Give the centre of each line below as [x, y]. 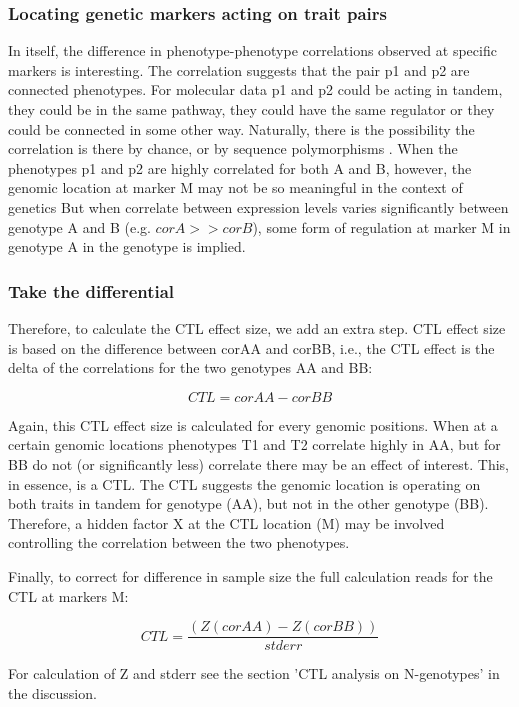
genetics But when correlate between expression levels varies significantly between [258, 206]
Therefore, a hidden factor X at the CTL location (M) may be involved [226, 522]
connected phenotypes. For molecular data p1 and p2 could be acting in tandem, [255, 89]
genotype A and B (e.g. [79, 226]
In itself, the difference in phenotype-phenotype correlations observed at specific [252, 50]
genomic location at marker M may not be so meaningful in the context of [235, 187]
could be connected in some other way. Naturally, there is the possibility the [241, 128]
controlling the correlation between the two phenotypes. [179, 542]
